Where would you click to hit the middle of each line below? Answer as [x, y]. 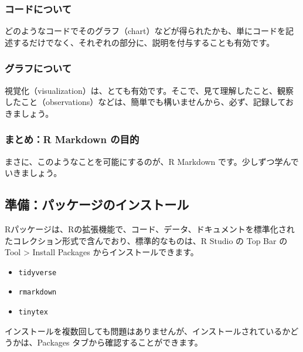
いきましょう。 [33, 173]
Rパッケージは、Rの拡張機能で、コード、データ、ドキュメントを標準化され [150, 229]
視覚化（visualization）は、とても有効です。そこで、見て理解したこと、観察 [149, 90]
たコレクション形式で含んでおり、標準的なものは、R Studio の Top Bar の [146, 240]
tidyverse [38, 273]
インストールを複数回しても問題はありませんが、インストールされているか [148, 331]
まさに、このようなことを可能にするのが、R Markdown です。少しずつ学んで [152, 161]
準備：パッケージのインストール [97, 204]
